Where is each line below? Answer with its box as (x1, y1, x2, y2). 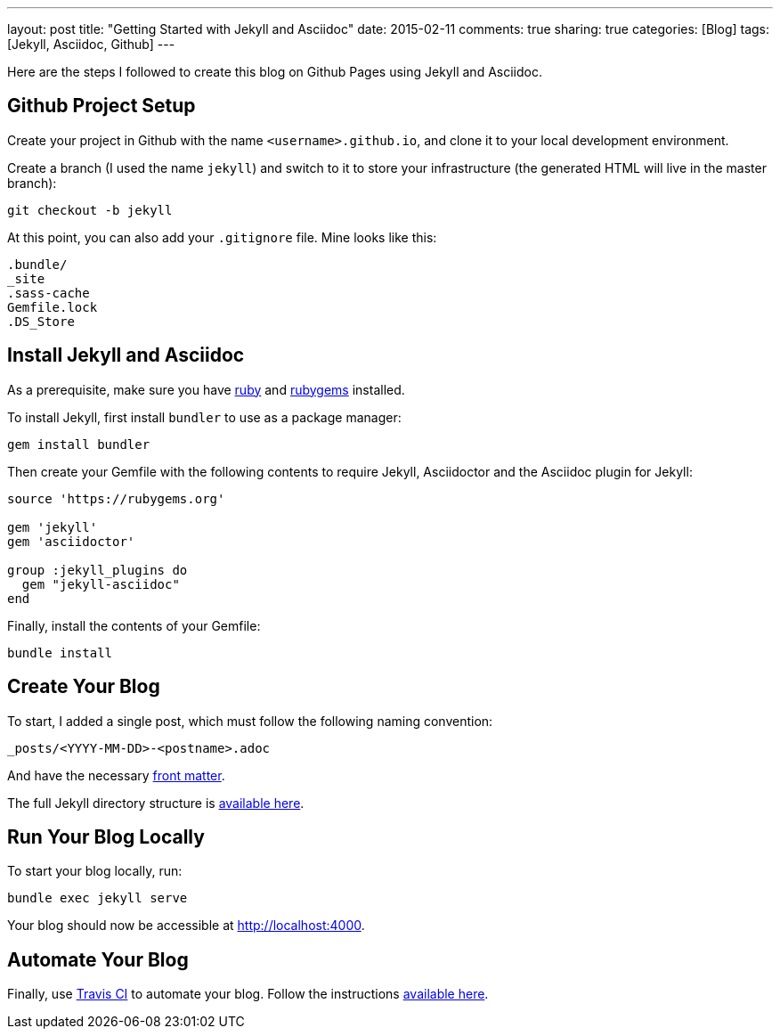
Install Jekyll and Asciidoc (7, 344, 245, 367)
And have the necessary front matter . (7, 767, 225, 783)
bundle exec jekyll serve (7, 891, 188, 906)
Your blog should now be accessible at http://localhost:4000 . (7, 918, 365, 934)
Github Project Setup (7, 94, 196, 118)
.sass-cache (7, 285, 90, 300)
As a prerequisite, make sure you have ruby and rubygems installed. (7, 381, 405, 397)
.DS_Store (7, 314, 75, 329)
